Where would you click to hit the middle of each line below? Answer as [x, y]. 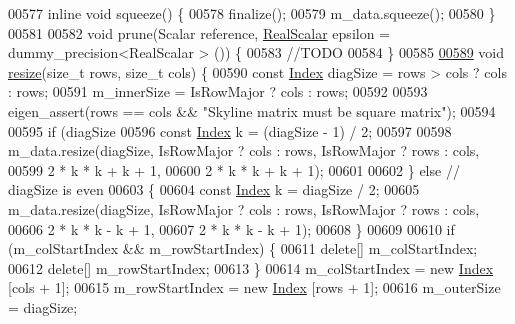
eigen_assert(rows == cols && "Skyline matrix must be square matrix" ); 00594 [252, 110]
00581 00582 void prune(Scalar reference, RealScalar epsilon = [199, 32]
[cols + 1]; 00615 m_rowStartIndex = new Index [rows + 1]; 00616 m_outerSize [254, 287]
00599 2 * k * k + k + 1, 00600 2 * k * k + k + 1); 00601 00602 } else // [234, 169]
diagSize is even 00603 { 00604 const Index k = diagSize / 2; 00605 [214, 189]
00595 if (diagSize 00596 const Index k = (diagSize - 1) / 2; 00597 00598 [230, 130]
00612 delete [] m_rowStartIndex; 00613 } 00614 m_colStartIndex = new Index [251, 267]
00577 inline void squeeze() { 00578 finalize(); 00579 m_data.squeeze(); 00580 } [252, 13]
